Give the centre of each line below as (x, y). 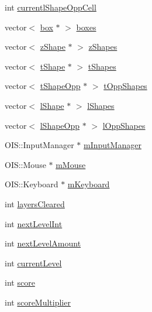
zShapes (103, 47)
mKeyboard (89, 184)
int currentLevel (33, 263)
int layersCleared (35, 203)
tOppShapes (125, 86)
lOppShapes (124, 125)
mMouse (71, 164)
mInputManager (113, 145)
